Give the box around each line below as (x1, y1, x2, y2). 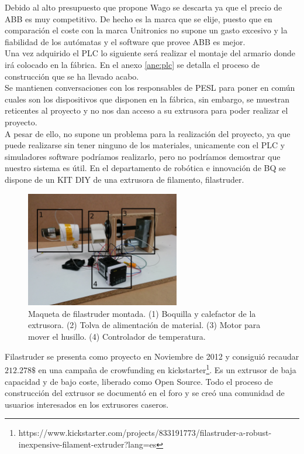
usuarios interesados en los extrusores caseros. (5, 398, 169, 410)
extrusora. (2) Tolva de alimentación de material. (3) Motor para (28, 319, 261, 331)
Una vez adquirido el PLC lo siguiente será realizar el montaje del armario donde (5, 47, 295, 59)
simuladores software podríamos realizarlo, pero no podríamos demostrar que (5, 150, 281, 162)
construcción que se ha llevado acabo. (5, 70, 139, 82)
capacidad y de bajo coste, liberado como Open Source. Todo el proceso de (5, 375, 273, 387)
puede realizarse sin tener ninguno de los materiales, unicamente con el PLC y (5, 139, 285, 151)
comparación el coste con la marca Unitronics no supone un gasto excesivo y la (5, 24, 288, 36)
